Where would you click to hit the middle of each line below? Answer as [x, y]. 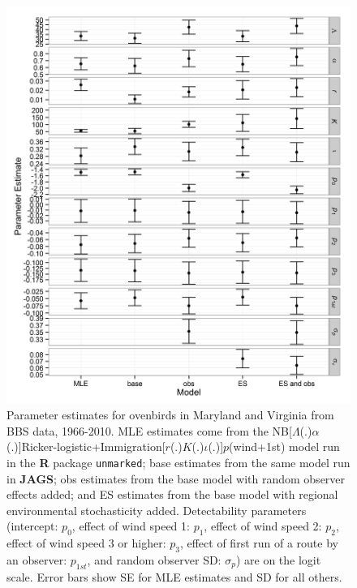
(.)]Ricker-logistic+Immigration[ [86, 446]
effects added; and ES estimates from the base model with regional [172, 494]
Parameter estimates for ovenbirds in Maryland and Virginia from [170, 415]
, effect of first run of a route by [259, 543]
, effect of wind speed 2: [263, 526]
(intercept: [32, 526]
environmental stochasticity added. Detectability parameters [157, 510]
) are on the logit [278, 559]
